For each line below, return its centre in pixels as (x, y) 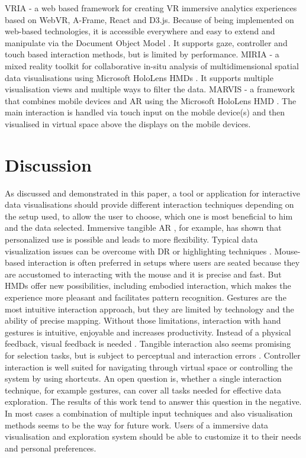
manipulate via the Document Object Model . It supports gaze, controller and (146, 42)
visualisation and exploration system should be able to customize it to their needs (153, 436)
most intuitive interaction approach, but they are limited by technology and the (149, 309)
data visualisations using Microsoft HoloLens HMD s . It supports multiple (139, 77)
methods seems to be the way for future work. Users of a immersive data (137, 425)
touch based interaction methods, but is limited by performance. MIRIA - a (142, 54)
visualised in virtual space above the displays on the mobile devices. (128, 123)
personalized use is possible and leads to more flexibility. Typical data (131, 239)
